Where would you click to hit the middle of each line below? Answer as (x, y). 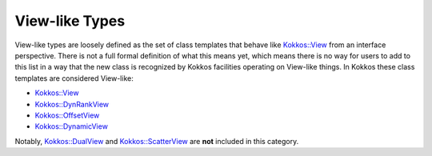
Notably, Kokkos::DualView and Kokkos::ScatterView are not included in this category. (157, 141)
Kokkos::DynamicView (71, 126)
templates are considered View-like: (74, 78)
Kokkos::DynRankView (72, 104)
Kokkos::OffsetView (67, 115)
